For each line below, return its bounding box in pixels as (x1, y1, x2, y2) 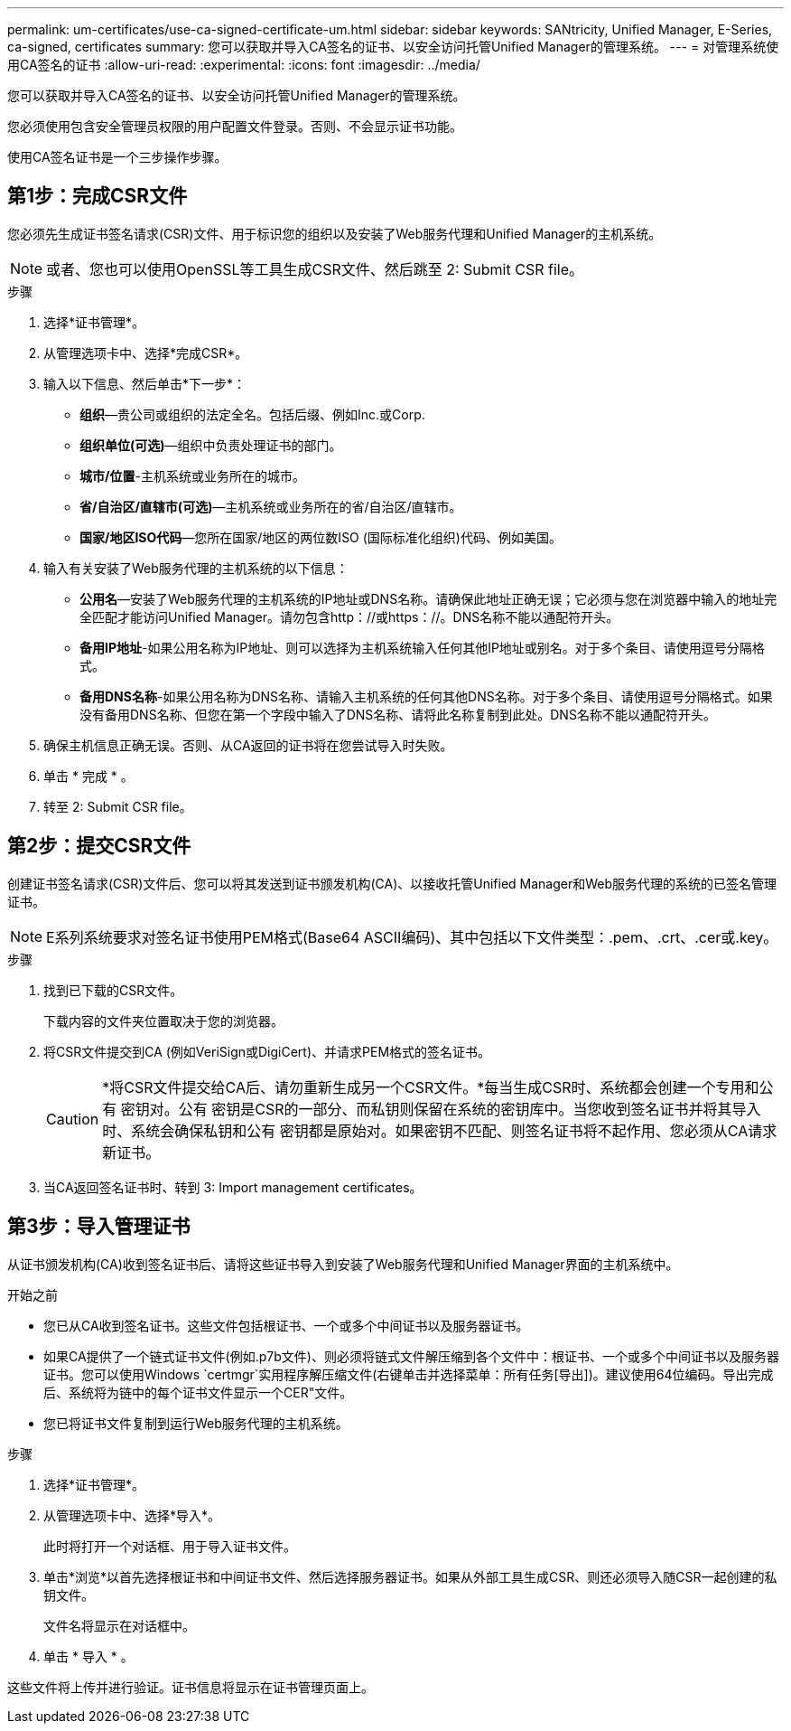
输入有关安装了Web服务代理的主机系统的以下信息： (43, 560, 349, 576)
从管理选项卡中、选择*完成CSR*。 (43, 344, 248, 361)
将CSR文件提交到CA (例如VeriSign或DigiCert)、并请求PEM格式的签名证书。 (43, 1043, 491, 1059)
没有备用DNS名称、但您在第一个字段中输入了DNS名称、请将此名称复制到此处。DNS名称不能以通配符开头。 (79, 706, 716, 722)
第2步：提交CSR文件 (7, 834, 191, 858)
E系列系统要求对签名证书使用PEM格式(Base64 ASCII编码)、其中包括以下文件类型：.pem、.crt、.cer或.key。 (46, 927, 778, 946)
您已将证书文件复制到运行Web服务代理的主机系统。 (43, 1415, 349, 1431)
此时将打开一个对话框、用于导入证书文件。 (43, 1538, 296, 1554)
